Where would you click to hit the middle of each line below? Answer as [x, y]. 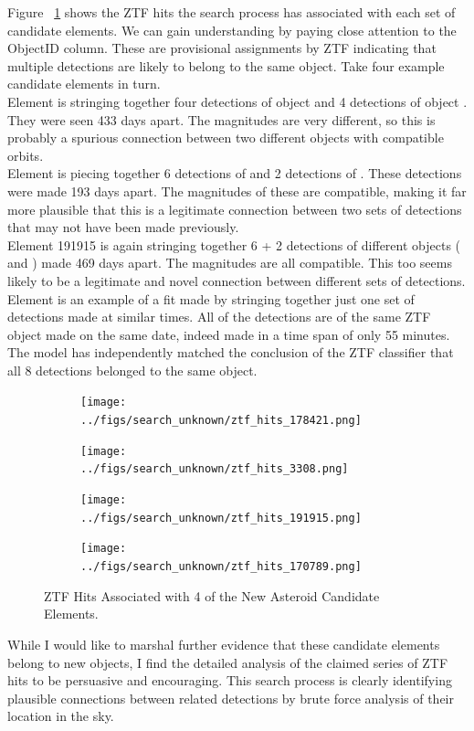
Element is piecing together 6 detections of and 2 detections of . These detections [235, 173]
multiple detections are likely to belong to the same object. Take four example [226, 65]
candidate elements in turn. [84, 84]
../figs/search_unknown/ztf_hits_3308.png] [215, 469]
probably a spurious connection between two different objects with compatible [226, 138]
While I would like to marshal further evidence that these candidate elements [224, 644]
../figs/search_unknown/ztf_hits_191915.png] [221, 518]
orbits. [26, 155]
